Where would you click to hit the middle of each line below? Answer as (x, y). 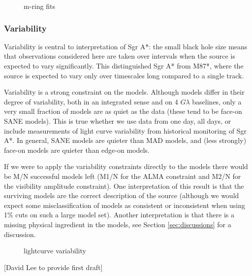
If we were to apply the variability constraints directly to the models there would (126, 166)
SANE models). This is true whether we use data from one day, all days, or (118, 121)
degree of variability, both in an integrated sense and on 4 (91, 101)
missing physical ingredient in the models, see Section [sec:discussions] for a (118, 224)
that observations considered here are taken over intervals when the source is (120, 56)
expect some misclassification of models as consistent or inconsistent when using (125, 205)
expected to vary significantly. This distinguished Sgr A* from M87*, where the (124, 66)
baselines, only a (217, 101)
